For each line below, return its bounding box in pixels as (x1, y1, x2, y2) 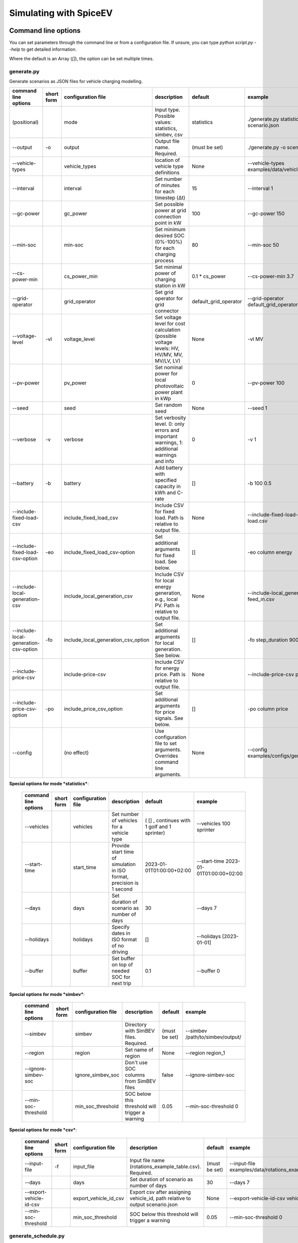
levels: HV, (154, 345, 180, 352)
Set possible (154, 201, 184, 208)
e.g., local (154, 596, 178, 603)
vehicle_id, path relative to (130, 1195, 191, 1202)
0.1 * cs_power (192, 273, 226, 280)
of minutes (154, 182, 180, 189)
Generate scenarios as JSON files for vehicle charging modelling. (9, 78, 143, 84)
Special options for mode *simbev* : (9, 991, 85, 997)
